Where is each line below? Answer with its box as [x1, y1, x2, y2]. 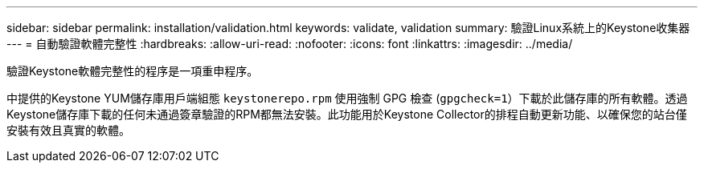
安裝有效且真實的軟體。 [6, 123, 130, 137]
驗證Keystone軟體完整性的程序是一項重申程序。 [6, 64, 259, 78]
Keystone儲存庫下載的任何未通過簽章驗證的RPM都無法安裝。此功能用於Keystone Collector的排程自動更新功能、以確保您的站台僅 [6, 107, 687, 121]
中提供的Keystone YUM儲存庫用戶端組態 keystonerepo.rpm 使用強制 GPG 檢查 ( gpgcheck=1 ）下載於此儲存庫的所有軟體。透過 [6, 91, 688, 105]
